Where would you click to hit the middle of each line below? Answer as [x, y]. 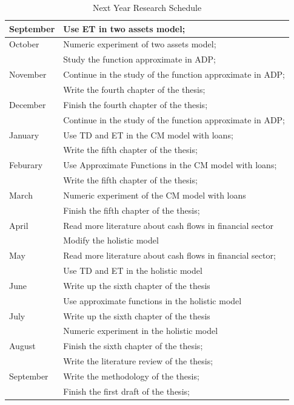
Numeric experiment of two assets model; [140, 44]
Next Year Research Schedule [147, 7]
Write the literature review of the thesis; [138, 361]
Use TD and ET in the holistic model [133, 271]
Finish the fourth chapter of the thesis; [135, 104]
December [28, 104]
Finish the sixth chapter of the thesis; [133, 346]
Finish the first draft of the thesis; [126, 391]
